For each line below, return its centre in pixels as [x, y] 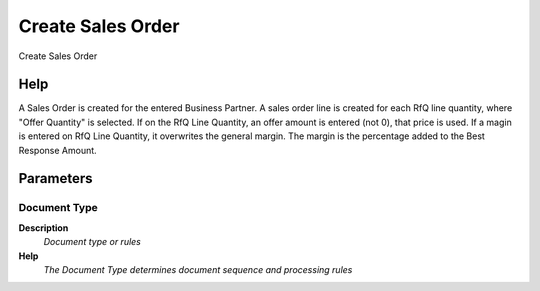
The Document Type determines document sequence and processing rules [198, 269]
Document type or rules [92, 242]
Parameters [55, 178]
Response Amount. [57, 150]
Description [43, 227]
